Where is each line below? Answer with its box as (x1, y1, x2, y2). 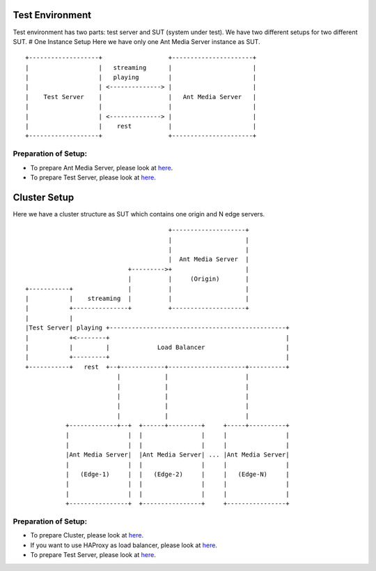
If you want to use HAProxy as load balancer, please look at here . (30, 541, 217, 549)
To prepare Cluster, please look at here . (30, 531, 144, 540)
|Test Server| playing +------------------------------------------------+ (25, 324, 290, 332)
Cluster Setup (13, 191, 75, 203)
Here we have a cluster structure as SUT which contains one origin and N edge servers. (13, 209, 265, 218)
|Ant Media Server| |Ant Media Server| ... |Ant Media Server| (65, 451, 290, 459)
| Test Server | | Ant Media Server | (25, 93, 257, 101)
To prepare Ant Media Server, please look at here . (30, 163, 173, 172)
